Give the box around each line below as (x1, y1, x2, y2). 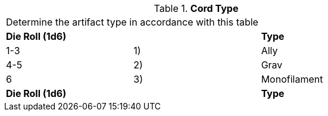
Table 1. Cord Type (154, 2, 239, 14)
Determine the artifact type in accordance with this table (6, 16, 258, 28)
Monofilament (261, 73, 323, 85)
